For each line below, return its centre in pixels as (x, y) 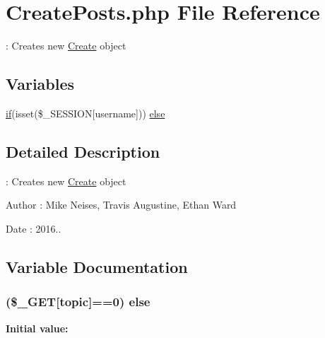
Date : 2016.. (34, 228)
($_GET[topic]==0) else (78, 302)
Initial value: (37, 328)
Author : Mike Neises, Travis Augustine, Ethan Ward (121, 205)
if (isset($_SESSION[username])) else (85, 113)
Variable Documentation (97, 266)
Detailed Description (83, 151)
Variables (40, 84)
